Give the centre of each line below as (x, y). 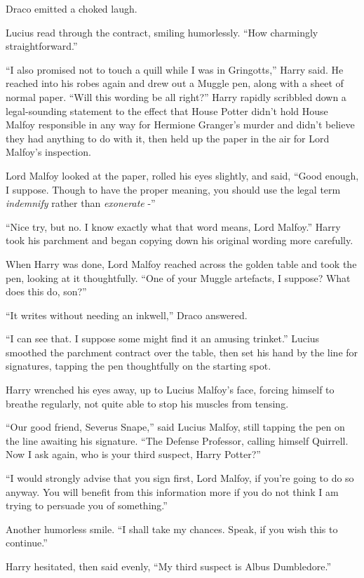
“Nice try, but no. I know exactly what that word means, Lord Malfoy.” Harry (173, 226)
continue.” (27, 543)
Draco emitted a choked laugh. (72, 8)
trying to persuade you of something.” (87, 505)
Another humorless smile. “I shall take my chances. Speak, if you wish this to (172, 529)
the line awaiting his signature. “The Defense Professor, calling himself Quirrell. (177, 440)
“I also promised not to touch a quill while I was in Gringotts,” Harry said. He (175, 69)
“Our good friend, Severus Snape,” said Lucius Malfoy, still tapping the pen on (175, 427)
